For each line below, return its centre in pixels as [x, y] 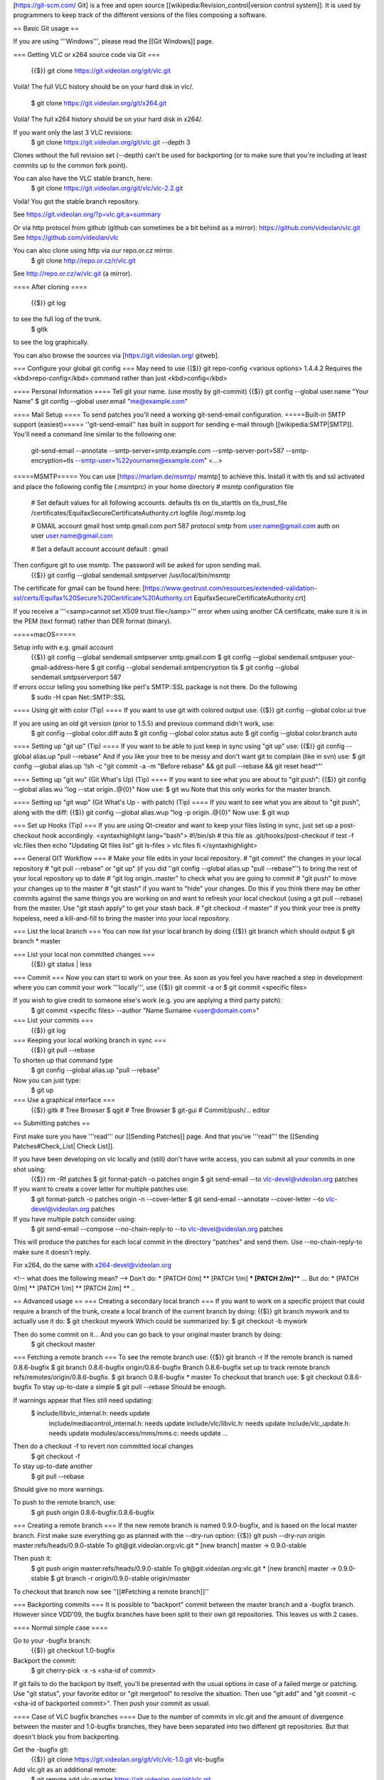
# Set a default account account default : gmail [100, 549]
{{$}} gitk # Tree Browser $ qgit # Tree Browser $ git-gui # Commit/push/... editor [150, 1110]
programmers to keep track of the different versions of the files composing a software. [140, 15]
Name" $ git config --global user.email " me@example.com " [101, 402]
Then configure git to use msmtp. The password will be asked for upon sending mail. [137, 565]
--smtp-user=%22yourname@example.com [140, 461]
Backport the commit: [45, 1660]
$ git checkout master [63, 1344]
